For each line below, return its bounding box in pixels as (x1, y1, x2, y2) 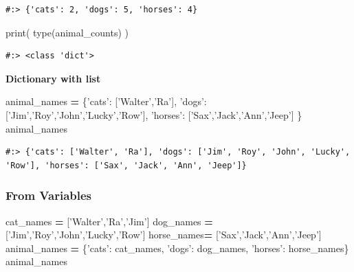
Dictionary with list (5, 71, 101, 85)
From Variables (5, 187, 91, 204)
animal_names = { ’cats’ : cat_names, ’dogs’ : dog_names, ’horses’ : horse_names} (5, 240, 349, 255)
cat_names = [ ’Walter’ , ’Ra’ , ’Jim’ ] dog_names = (5, 214, 213, 228)
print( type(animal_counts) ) (5, 25, 129, 39)
